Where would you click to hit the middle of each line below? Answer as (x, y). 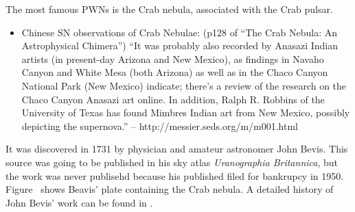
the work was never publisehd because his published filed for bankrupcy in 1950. (175, 175)
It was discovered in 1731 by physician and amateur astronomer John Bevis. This (177, 149)
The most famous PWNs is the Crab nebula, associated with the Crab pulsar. (169, 9)
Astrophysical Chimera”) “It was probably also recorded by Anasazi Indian (180, 45)
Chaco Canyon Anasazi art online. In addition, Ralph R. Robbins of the (173, 99)
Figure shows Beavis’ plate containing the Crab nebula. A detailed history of (170, 189)
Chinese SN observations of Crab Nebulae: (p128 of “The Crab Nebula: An (180, 32)
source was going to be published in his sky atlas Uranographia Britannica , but (172, 162)
